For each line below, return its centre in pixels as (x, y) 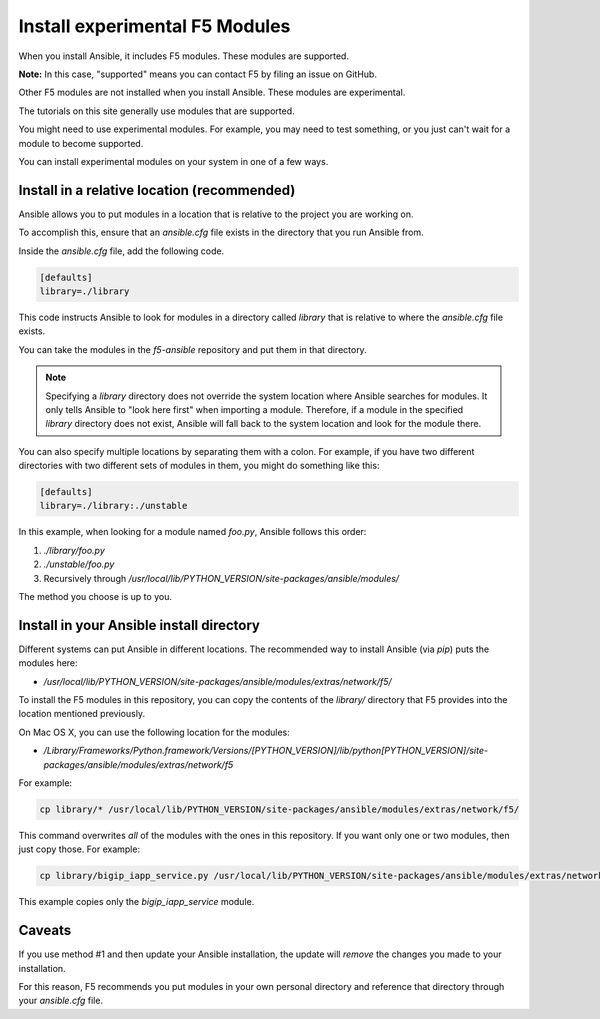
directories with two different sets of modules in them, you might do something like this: (199, 466)
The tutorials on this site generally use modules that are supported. (156, 111)
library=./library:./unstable (113, 506)
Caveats (45, 930)
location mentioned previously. (81, 714)
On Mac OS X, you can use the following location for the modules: (154, 732)
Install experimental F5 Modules (154, 26)
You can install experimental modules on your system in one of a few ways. (173, 161)
